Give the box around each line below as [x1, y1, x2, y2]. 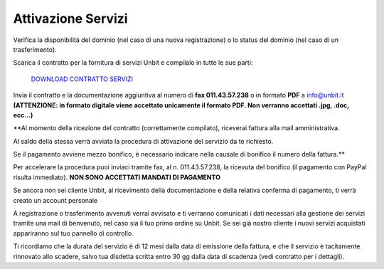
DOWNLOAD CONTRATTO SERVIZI [31, 75, 134, 83]
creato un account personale [13, 196, 98, 204]
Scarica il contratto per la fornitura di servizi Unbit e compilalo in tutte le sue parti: [13, 58, 253, 67]
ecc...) [13, 110, 33, 119]
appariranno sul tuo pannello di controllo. [13, 228, 134, 238]
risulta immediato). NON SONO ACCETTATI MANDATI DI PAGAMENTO [13, 173, 220, 181]
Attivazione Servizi [13, 11, 128, 26]
